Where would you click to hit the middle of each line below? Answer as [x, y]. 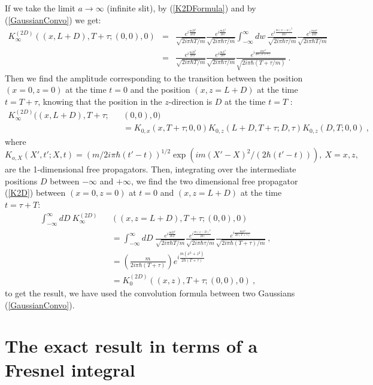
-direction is [190, 101]
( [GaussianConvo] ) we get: [53, 19]
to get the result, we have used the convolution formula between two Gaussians [150, 292]
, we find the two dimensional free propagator [214, 181]
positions [21, 181]
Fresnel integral [70, 369]
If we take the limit [40, 8]
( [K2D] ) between [35, 192]
